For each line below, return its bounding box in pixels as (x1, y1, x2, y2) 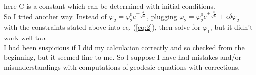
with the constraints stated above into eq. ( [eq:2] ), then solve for (4, 22, 201, 32)
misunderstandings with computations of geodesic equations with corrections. (4, 61, 240, 72)
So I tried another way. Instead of (4, 11, 107, 21)
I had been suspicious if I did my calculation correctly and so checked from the (4, 42, 245, 52)
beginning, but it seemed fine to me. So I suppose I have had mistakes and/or (4, 52, 242, 62)
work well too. (4, 32, 47, 42)
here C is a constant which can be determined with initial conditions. (4, 1, 215, 11)
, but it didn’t (210, 22, 253, 32)
